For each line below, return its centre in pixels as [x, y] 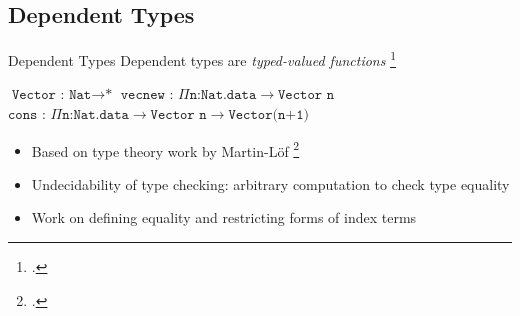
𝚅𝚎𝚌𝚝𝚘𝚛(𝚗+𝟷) [269, 115]
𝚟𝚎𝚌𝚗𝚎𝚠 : [147, 95]
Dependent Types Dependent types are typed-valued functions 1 [202, 58]
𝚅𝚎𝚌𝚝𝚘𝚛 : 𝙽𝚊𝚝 [51, 95]
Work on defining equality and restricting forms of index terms [224, 217]
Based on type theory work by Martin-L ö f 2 [165, 149]
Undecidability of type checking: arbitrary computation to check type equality [270, 183]
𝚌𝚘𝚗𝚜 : [27, 115]
